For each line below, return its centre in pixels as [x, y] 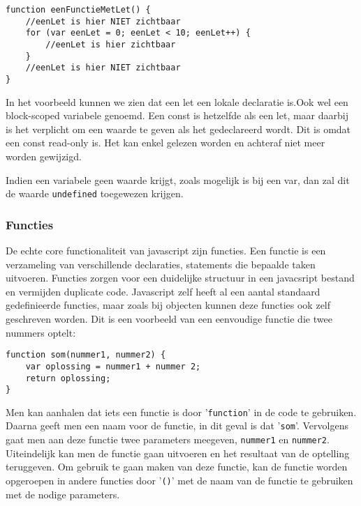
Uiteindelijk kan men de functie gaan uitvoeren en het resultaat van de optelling [178, 453]
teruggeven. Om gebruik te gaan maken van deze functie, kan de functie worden [177, 467]
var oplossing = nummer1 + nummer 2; [113, 366]
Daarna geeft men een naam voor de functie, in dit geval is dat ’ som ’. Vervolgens [177, 426]
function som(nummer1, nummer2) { [86, 355]
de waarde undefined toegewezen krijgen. [95, 193]
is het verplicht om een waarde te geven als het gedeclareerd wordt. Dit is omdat [178, 129]
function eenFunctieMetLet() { [78, 10]
